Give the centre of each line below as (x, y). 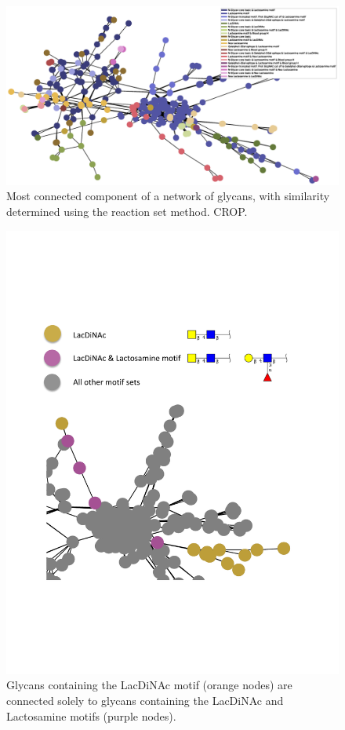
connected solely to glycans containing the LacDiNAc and (145, 701)
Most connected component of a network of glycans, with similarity (168, 196)
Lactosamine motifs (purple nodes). (91, 715)
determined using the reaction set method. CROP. (127, 211)
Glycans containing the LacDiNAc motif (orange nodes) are (149, 685)
